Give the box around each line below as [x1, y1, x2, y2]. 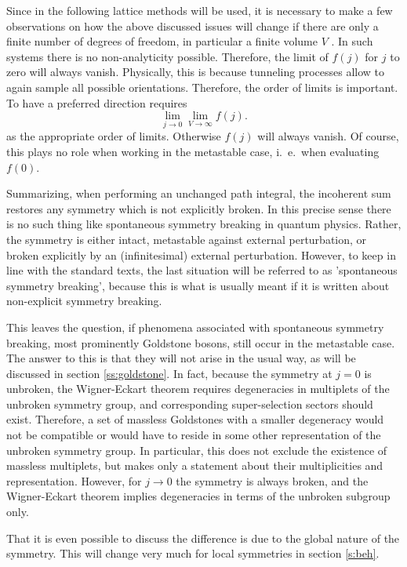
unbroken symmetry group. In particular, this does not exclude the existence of [6, 442, 387, 458]
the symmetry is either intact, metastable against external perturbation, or [6, 231, 367, 247]
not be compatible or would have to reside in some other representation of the [6, 427, 381, 443]
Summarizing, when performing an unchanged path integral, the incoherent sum [6, 185, 391, 202]
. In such [331, 33, 373, 49]
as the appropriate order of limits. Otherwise [6, 128, 221, 144]
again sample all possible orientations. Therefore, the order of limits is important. [6, 78, 398, 95]
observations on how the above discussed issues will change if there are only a [6, 17, 379, 34]
